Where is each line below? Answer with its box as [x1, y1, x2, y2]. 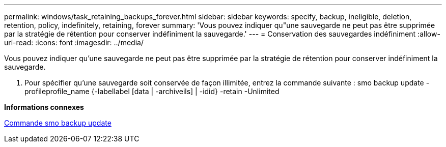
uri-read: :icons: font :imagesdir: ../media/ [4, 38, 144, 47]
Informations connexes [4, 103, 84, 111]
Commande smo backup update [4, 119, 111, 127]
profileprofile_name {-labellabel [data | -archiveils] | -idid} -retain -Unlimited [24, 87, 280, 96]
